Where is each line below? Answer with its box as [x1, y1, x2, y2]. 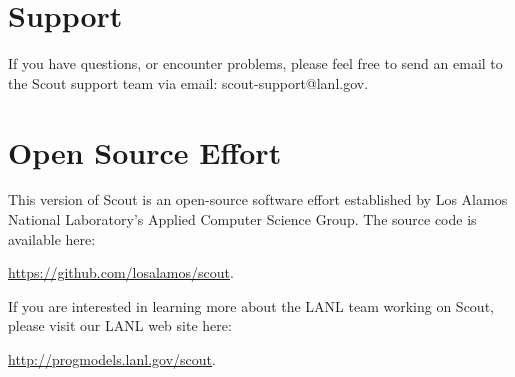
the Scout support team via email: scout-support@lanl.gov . [8, 72, 369, 93]
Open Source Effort [8, 131, 282, 172]
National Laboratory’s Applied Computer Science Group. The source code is [8, 209, 477, 230]
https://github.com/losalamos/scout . [8, 262, 234, 283]
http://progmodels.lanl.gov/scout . [8, 349, 216, 369]
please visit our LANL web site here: [8, 315, 232, 336]
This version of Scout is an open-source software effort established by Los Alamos [8, 189, 508, 210]
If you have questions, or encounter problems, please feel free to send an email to [8, 53, 503, 74]
